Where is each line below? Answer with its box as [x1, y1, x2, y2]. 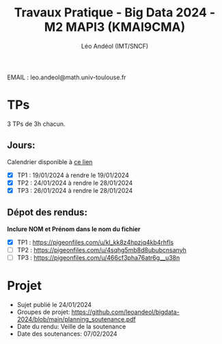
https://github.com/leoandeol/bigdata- [71, 308, 180, 316]
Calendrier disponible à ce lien [7, 157, 93, 166]
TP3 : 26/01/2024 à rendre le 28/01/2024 [16, 186, 133, 194]
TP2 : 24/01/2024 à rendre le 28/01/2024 [16, 178, 133, 187]
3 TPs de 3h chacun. [7, 120, 66, 128]
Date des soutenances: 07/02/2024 [16, 330, 117, 338]
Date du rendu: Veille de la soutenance [16, 322, 126, 330]
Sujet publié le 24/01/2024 [16, 300, 92, 308]
